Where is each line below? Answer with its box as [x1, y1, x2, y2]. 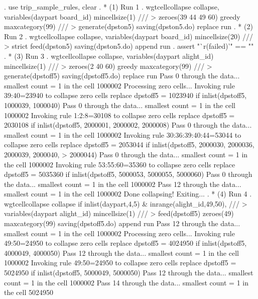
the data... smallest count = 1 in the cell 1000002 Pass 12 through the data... [4, 178, 241, 189]
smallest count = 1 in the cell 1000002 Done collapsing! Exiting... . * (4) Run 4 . [4, 188, 252, 199]
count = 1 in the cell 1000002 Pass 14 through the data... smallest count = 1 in [4, 277, 249, 287]
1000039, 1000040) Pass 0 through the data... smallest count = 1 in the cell [4, 99, 235, 110]
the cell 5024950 [4, 287, 53, 297]
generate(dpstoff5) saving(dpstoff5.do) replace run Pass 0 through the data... [4, 70, 240, 81]
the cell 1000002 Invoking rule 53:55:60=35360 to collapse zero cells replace [4, 159, 235, 169]
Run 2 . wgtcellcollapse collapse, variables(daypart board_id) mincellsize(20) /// [4, 31, 253, 41]
